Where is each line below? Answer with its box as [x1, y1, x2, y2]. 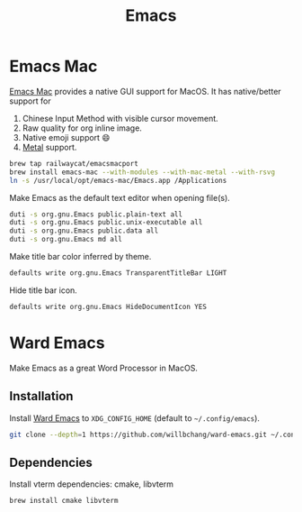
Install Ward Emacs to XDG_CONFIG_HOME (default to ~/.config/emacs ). [9, 412, 261, 424]
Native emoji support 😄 [22, 132, 111, 142]
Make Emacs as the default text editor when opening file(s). [9, 192, 231, 203]
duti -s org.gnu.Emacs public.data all [9, 226, 159, 235]
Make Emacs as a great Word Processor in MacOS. [9, 362, 198, 373]
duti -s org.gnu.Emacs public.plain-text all [9, 209, 182, 219]
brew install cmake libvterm [9, 497, 119, 506]
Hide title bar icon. [9, 285, 78, 296]
